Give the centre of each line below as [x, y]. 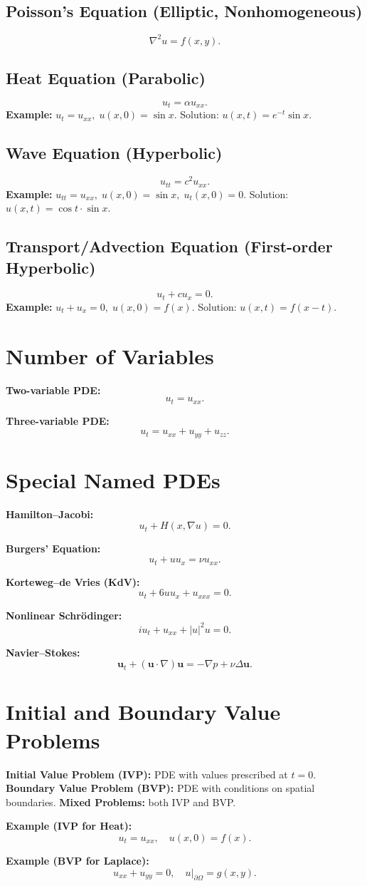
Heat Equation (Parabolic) [106, 78]
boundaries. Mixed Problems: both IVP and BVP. [121, 802]
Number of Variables [110, 355]
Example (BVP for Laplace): [78, 860]
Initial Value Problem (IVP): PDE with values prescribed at [147, 774]
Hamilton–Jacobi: [50, 514]
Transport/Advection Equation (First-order [169, 246]
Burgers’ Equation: [53, 548]
